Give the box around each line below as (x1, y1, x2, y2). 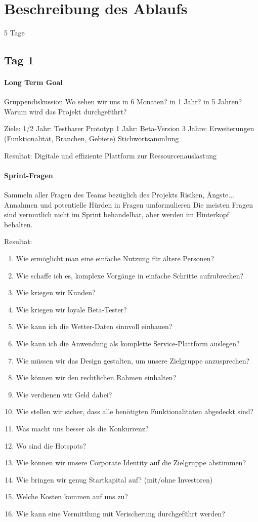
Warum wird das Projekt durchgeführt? (4, 106, 127, 116)
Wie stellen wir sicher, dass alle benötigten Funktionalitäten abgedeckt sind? (16, 406, 254, 417)
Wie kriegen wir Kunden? (16, 287, 96, 298)
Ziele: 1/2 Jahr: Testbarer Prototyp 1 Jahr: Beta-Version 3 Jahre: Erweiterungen (4, 123, 254, 134)
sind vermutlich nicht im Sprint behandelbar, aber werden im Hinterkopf (4, 209, 229, 220)
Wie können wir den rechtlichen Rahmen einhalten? (16, 372, 177, 383)
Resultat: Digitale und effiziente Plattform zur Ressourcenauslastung (4, 150, 217, 160)
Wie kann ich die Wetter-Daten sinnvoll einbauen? (16, 321, 173, 332)
